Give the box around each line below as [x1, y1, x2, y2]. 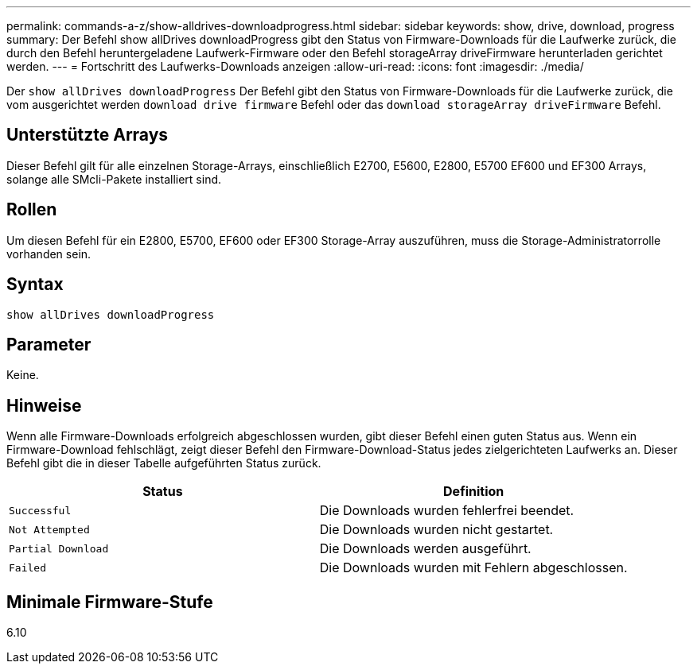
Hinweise [6, 395, 82, 416]
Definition [443, 483, 504, 500]
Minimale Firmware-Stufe [6, 591, 213, 612]
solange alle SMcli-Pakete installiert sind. [6, 172, 222, 186]
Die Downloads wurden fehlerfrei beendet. [319, 502, 574, 519]
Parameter [6, 334, 92, 354]
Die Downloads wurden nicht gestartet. [319, 521, 554, 538]
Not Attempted [9, 523, 90, 536]
